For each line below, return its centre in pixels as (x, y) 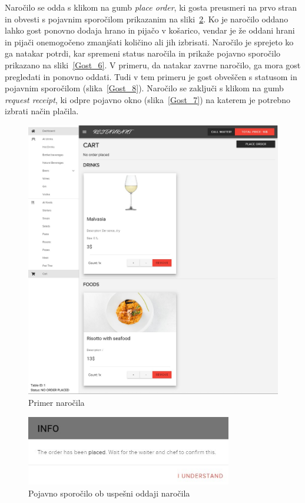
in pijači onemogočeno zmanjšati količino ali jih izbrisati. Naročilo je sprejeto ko (149, 42)
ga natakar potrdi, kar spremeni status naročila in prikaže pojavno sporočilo (143, 53)
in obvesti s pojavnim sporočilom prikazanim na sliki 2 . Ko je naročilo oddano (147, 19)
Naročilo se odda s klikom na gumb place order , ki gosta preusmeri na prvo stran (151, 7)
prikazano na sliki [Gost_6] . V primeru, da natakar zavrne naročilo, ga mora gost (153, 64)
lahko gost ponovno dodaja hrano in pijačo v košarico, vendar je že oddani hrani (150, 30)
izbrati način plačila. (42, 111)
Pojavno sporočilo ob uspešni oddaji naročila (109, 493)
